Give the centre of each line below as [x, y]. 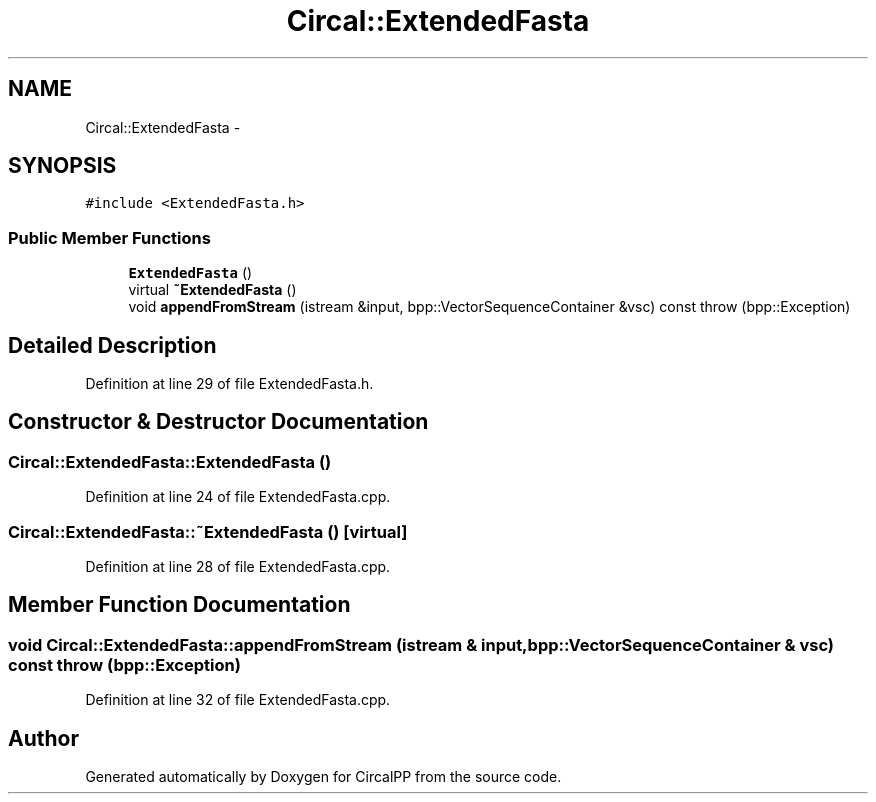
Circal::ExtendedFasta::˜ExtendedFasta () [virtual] [208, 531]
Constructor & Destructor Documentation [218, 422]
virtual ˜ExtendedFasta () [212, 290]
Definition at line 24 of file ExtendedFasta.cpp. [238, 497]
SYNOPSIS [62, 166]
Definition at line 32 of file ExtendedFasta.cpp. [238, 700]
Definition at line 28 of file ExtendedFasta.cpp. [238, 566]
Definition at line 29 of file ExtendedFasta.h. [229, 384]
